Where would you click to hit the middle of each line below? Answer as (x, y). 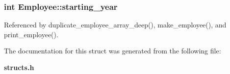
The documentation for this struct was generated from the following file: (113, 51)
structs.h (19, 67)
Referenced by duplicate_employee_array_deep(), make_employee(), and (115, 25)
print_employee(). (31, 34)
